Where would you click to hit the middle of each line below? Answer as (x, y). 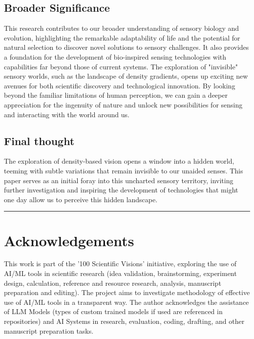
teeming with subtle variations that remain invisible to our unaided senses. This (124, 170)
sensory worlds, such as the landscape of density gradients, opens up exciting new (126, 76)
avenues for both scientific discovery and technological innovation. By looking (120, 85)
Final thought (39, 140)
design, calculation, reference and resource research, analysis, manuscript (113, 283)
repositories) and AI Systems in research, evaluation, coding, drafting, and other (124, 321)
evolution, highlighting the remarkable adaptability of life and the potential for (122, 37)
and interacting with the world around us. (67, 114)
